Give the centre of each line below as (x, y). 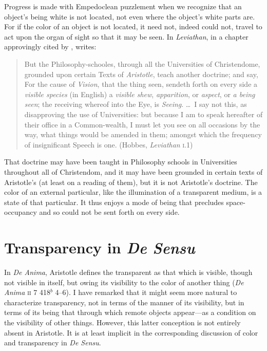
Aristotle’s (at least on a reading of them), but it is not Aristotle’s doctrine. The (131, 182)
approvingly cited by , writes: (50, 47)
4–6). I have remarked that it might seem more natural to (146, 292)
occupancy (21, 212)
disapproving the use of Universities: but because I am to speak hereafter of (144, 114)
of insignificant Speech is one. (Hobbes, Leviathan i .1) (109, 144)
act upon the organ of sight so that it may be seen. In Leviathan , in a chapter (126, 36)
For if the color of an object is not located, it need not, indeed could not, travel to (133, 26)
